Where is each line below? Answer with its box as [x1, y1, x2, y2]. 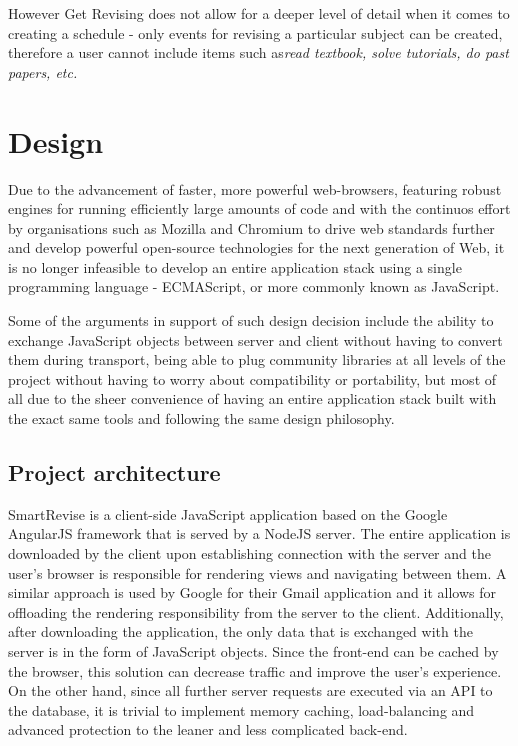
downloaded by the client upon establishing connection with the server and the [8, 543, 491, 564]
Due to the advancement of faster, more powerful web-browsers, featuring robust [8, 178, 502, 199]
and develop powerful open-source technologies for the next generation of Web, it [8, 237, 505, 258]
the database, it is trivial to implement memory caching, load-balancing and [8, 699, 475, 720]
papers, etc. [8, 61, 78, 82]
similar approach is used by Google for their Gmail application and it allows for [8, 582, 497, 603]
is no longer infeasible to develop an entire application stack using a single [8, 256, 462, 277]
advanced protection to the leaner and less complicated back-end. [8, 719, 408, 740]
